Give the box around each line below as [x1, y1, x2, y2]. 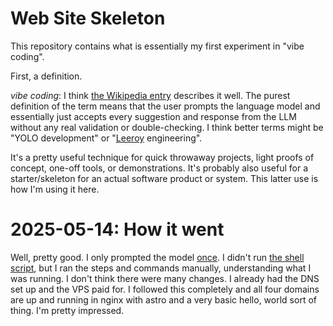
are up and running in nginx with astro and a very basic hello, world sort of [10, 293, 317, 306]
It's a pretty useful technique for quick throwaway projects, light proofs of [10, 151, 315, 163]
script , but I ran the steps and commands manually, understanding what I [10, 262, 312, 274]
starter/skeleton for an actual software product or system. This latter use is [10, 172, 319, 184]
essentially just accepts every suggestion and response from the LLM [10, 110, 297, 122]
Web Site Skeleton [10, 7, 166, 30]
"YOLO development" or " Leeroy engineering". [10, 132, 203, 144]
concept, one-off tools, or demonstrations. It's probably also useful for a [10, 162, 309, 174]
